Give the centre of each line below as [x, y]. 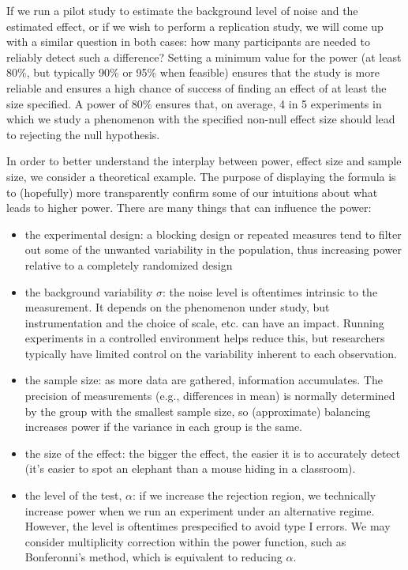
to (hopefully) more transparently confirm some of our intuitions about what [192, 192]
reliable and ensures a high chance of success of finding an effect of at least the [197, 87]
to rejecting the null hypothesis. [83, 134]
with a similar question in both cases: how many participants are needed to [188, 42]
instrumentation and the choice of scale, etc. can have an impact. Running [204, 322]
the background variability [89, 291]
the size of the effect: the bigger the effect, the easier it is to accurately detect [213, 453]
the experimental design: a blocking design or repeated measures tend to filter [213, 234]
